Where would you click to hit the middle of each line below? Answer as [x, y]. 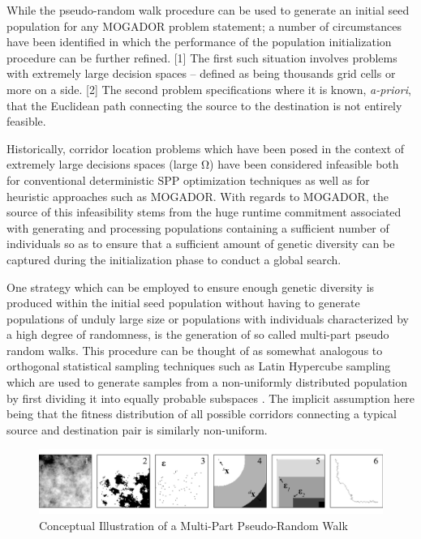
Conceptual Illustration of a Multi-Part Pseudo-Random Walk [193, 525]
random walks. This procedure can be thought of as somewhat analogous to [195, 350]
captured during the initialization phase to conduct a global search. [174, 259]
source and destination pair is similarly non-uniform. [137, 429]
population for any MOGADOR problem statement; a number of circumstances [204, 26]
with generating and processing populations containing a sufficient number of [198, 227]
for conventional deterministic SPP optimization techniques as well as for [188, 180]
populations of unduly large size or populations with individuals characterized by [208, 318]
